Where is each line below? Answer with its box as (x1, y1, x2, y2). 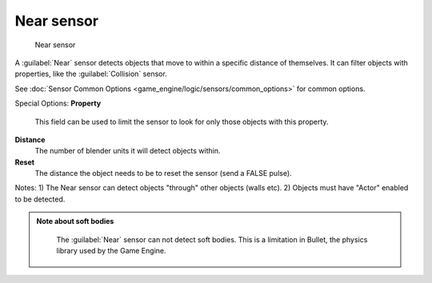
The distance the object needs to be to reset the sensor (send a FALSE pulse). (34, 169, 292, 178)
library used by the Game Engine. (56, 246, 166, 256)
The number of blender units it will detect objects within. (34, 146, 221, 156)
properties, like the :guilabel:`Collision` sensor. (14, 69, 167, 79)
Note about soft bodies (36, 217, 114, 226)
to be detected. (14, 194, 66, 204)
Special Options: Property (14, 98, 102, 108)
